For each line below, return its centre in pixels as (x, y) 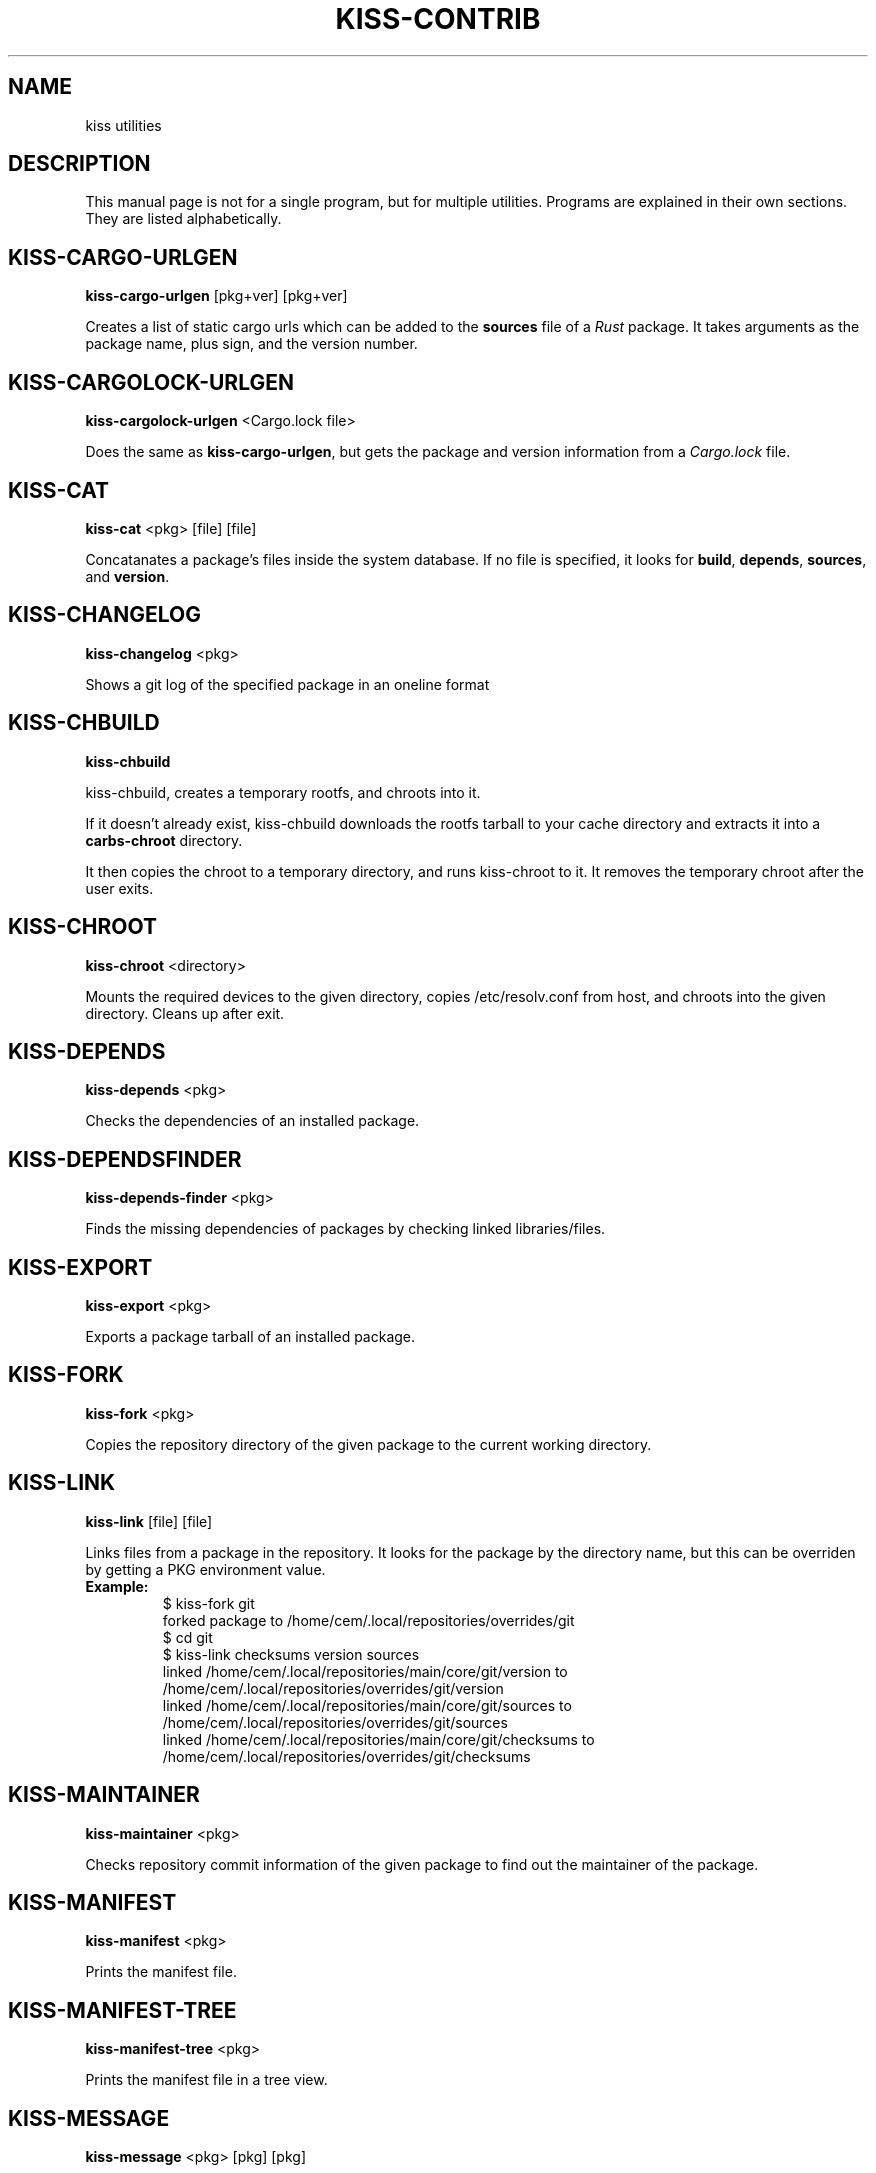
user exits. (119, 888)
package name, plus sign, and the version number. (251, 344)
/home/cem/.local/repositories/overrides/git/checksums (346, 1756)
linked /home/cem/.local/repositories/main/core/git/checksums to (378, 1739)
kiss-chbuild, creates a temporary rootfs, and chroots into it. (283, 792)
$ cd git (187, 1637)
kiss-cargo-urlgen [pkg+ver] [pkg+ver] (216, 296)
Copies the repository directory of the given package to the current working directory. (368, 1444)
